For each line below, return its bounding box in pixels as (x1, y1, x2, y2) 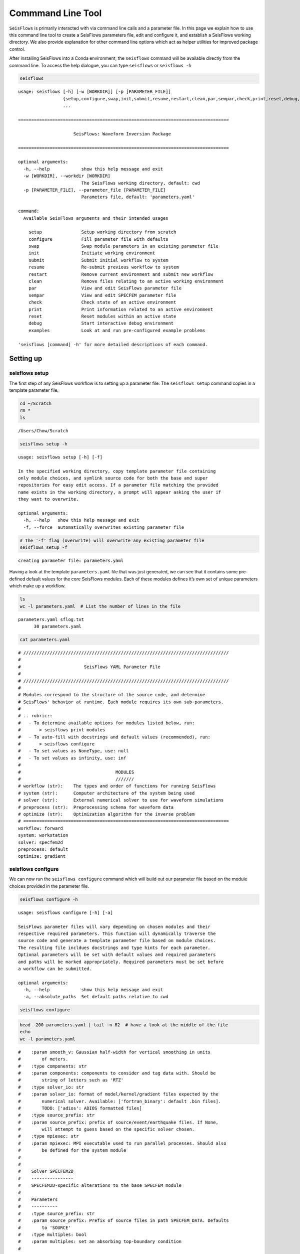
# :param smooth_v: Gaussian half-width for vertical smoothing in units (18, 1049, 211, 1055)
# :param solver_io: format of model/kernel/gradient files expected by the (18, 1091, 218, 1097)
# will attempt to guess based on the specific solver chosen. (18, 1127, 195, 1132)
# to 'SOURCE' (18, 1224, 71, 1230)
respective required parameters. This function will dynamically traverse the (18, 930, 216, 936)
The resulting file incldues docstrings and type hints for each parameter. (18, 945, 211, 951)
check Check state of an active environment (28, 299, 176, 305)
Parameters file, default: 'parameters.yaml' (81, 194, 195, 200)
